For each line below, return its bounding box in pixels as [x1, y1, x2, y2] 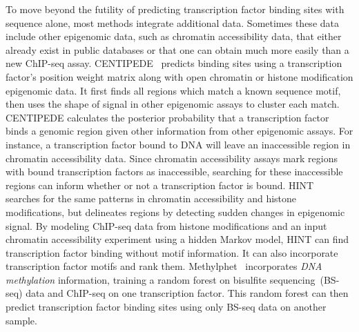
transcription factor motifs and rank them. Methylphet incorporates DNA [6, 259, 322, 273]
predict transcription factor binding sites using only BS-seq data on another [6, 300, 327, 314]
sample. [6, 313, 37, 327]
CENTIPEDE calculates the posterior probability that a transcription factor [6, 110, 329, 124]
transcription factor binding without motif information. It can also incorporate [6, 245, 338, 260]
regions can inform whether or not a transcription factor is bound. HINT [6, 177, 314, 192]
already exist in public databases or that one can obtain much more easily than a [6, 42, 349, 57]
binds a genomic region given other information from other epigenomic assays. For [6, 124, 353, 138]
